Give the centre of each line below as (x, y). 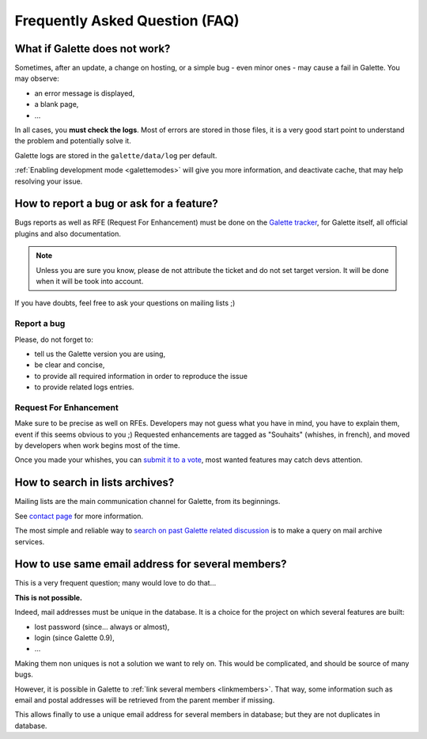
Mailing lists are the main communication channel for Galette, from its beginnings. (147, 502)
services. (30, 541)
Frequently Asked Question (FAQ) (127, 21)
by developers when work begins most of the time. (98, 445)
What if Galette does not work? (93, 49)
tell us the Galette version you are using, (100, 354)
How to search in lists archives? (94, 483)
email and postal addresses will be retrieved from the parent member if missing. (145, 699)
